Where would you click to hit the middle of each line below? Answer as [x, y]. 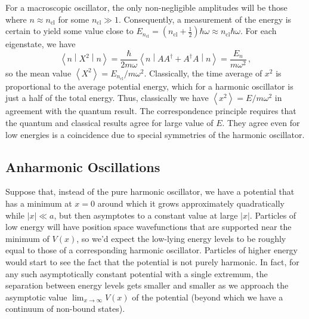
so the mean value [38, 73]
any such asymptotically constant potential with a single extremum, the [137, 273]
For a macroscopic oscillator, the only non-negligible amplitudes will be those [146, 7]
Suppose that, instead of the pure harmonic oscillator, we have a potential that [150, 191]
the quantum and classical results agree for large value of [109, 123]
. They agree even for [261, 123]
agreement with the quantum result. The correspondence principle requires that [151, 111]
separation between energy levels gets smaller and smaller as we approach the [147, 285]
